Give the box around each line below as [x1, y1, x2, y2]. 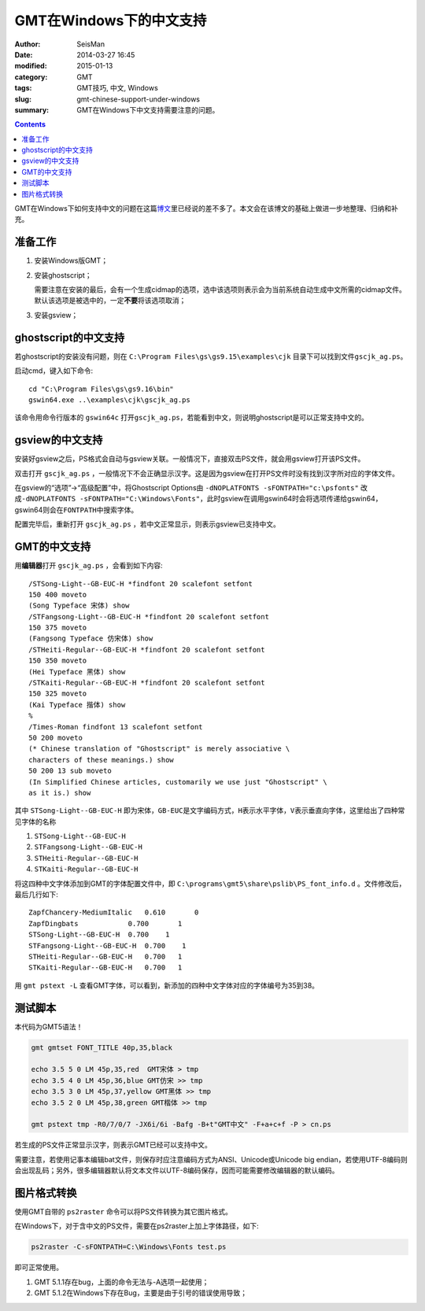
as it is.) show [28, 788, 91, 797]
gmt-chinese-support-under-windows [76, 94, 201, 104]
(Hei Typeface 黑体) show [28, 667, 126, 676]
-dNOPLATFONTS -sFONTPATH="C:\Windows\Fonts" [21, 494, 201, 504]
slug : [14, 94, 31, 104]
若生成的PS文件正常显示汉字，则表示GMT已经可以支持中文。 [14, 1140, 213, 1150]
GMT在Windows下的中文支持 [14, 12, 207, 29]
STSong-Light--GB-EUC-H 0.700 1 [28, 930, 170, 940]
